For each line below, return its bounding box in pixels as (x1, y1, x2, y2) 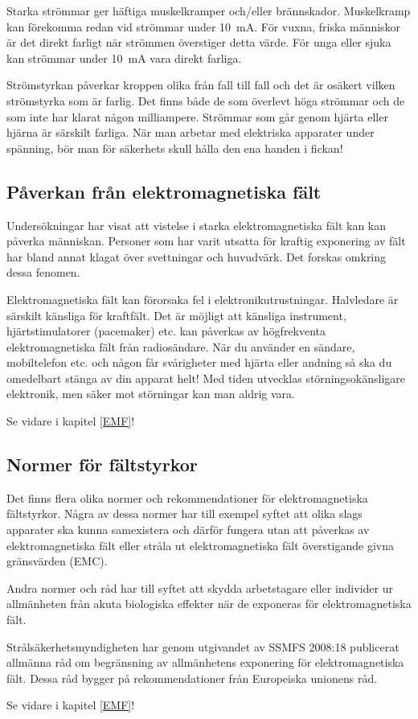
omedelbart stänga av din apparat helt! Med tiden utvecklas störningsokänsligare (6, 369, 406, 386)
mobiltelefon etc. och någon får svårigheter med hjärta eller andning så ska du (6, 354, 392, 371)
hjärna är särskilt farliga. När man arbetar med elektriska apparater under (6, 124, 375, 141)
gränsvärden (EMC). (6, 553, 108, 569)
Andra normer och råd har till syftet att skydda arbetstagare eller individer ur (6, 579, 393, 596)
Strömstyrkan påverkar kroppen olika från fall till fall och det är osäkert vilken (6, 76, 395, 93)
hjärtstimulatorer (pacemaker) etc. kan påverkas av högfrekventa (6, 323, 326, 339)
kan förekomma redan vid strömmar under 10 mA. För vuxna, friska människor (6, 18, 401, 35)
